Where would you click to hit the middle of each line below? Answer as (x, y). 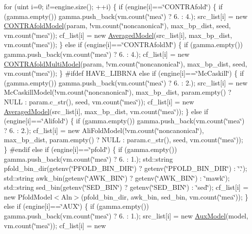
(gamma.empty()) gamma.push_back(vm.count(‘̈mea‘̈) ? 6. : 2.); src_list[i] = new (126, 82)
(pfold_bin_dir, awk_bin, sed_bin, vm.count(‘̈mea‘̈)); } (165, 196)
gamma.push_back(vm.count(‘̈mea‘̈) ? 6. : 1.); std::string (88, 159)
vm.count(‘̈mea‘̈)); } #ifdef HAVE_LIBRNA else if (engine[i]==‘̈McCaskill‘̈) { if (124, 73)
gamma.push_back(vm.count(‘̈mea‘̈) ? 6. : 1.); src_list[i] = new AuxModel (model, (126, 216)
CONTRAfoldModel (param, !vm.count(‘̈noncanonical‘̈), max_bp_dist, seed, (118, 25)
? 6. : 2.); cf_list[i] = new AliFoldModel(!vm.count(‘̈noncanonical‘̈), (104, 130)
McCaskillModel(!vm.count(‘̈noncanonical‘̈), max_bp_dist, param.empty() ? (118, 92)
